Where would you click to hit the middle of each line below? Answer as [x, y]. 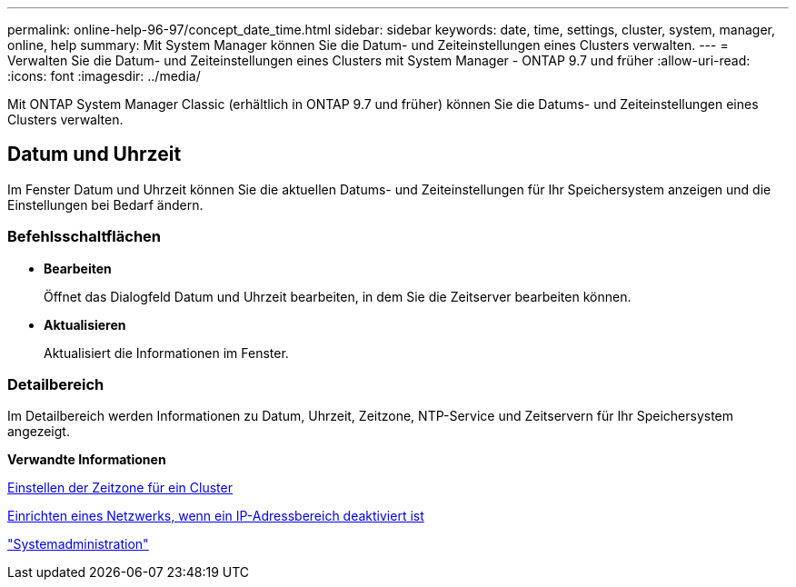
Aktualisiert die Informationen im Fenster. [166, 353]
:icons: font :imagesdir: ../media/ [104, 76]
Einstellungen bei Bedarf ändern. [105, 204]
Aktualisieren [85, 324]
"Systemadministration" [78, 544]
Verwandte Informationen [87, 460]
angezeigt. [39, 432]
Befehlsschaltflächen [85, 237]
